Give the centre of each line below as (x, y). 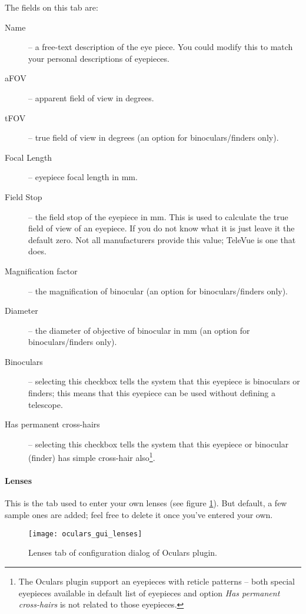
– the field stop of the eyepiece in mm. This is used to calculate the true (158, 216)
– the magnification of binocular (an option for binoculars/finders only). (158, 291)
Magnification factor (41, 271)
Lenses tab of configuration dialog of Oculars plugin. (123, 552)
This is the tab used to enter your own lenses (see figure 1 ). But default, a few (146, 503)
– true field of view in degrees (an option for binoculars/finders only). (154, 137)
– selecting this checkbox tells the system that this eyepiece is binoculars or (164, 381)
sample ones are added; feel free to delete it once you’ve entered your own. (139, 515)
